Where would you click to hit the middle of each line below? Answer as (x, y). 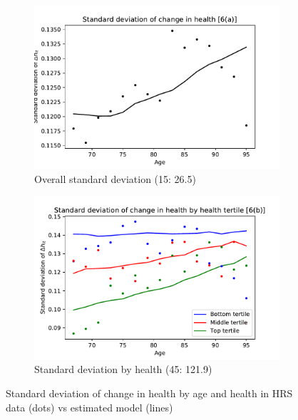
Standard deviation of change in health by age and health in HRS (149, 393)
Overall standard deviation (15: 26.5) (115, 178)
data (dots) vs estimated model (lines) (89, 407)
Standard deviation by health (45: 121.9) (123, 369)
